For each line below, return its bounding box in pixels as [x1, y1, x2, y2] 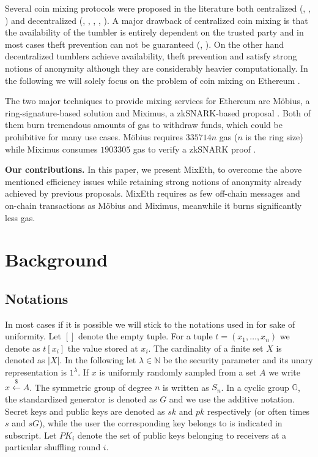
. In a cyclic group [221, 380, 289, 393]
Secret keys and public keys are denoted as [5, 404, 165, 417]
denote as [5, 341, 40, 354]
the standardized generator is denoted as [5, 393, 157, 406]
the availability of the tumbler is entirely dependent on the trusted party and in [5, 26, 304, 39]
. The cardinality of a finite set [148, 341, 264, 354]
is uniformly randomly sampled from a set [99, 366, 257, 379]
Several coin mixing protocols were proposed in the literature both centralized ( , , [5, 2, 311, 14]
